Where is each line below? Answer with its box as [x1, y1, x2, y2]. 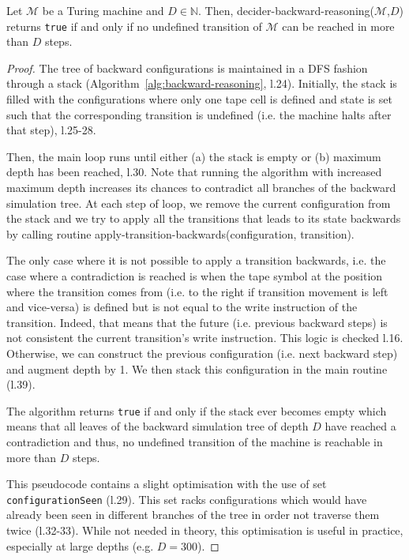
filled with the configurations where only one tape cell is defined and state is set [6, 91, 392, 107]
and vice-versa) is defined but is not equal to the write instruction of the [6, 299, 358, 315]
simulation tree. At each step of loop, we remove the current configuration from [6, 194, 391, 211]
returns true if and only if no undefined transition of [6, 17, 262, 34]
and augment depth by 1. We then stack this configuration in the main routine [6, 360, 388, 377]
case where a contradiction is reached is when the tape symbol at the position [6, 267, 383, 284]
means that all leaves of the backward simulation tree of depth [6, 418, 309, 434]
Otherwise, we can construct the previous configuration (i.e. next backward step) [6, 344, 398, 361]
